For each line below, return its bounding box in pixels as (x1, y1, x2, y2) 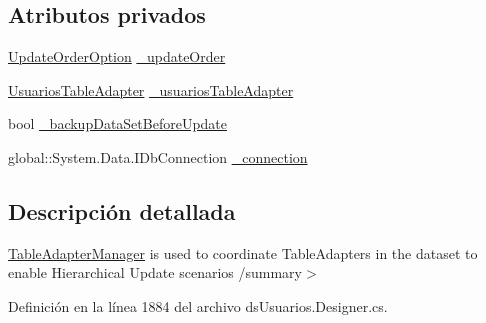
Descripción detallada (8, 195, 236, 226)
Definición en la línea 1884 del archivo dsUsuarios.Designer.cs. (8, 295, 388, 316)
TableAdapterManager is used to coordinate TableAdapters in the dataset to (8, 242, 478, 263)
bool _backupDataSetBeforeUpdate (8, 113, 228, 134)
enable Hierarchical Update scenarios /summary (8, 262, 302, 283)
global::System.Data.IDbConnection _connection (8, 146, 308, 167)
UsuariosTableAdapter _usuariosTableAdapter (8, 79, 294, 100)
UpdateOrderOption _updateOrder (8, 46, 226, 67)
